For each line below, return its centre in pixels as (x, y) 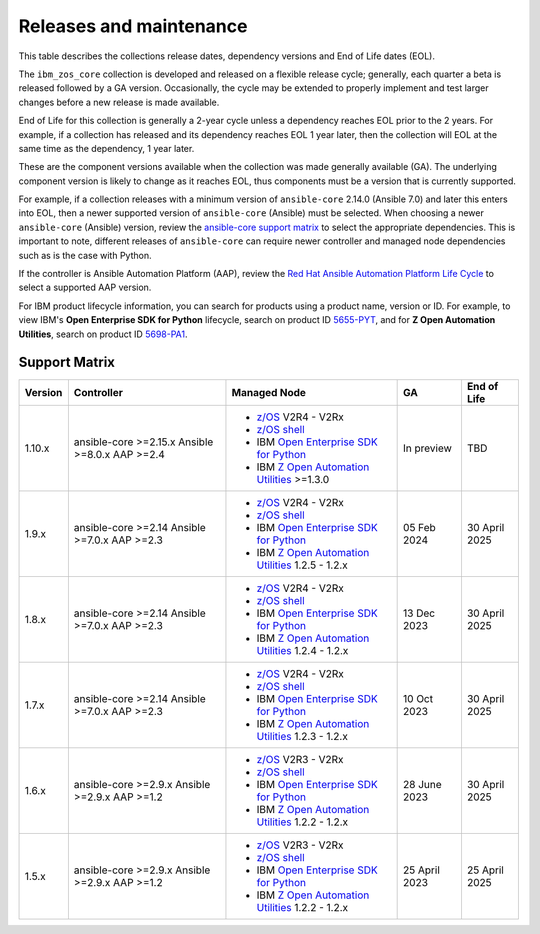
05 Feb (420, 528)
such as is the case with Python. (85, 255)
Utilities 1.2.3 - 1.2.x (302, 737)
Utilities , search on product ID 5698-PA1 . (103, 334)
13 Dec (419, 613)
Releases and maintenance (133, 26)
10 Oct (418, 699)
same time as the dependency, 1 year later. (106, 148)
